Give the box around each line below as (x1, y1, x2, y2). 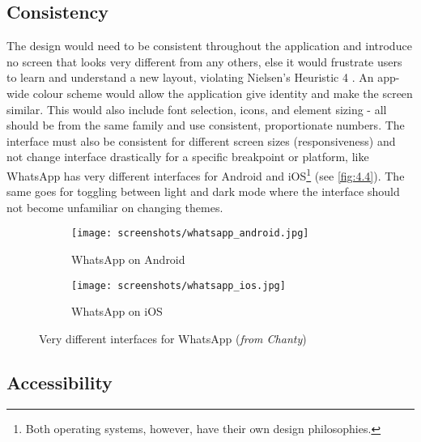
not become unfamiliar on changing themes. (6, 198, 223, 215)
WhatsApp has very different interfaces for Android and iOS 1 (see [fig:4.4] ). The (6, 164, 405, 184)
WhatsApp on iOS (71, 303, 163, 320)
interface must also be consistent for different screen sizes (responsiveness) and (6, 132, 396, 149)
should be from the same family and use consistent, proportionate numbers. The (6, 117, 405, 134)
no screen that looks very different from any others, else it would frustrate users (6, 53, 402, 70)
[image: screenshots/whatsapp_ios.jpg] (71, 279, 286, 291)
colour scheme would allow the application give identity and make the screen (32, 84, 413, 101)
